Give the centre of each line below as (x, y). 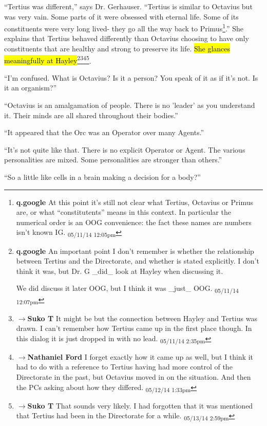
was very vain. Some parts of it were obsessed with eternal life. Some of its (121, 16)
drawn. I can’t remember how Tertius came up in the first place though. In (134, 328)
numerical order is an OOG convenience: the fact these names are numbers (134, 222)
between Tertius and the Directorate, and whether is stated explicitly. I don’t (138, 261)
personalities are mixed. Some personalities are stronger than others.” (113, 160)
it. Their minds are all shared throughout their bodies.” (91, 115)
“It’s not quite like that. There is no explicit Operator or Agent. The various (125, 149)
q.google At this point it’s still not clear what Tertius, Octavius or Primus (135, 202)
